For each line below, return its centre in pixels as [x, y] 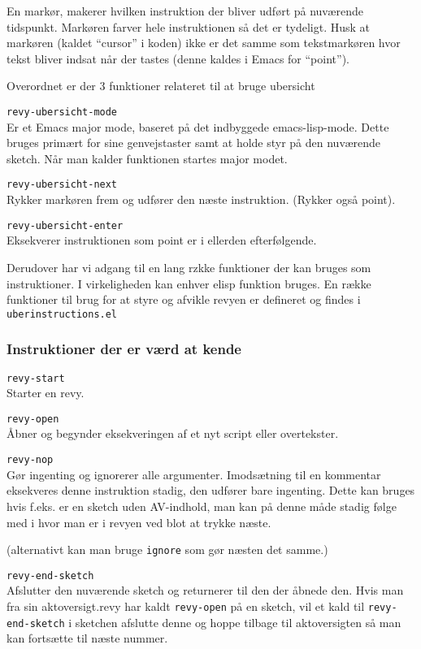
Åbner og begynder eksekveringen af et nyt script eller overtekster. [173, 433]
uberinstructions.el [62, 314]
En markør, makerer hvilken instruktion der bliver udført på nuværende [185, 11]
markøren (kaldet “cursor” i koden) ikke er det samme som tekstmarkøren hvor [204, 43]
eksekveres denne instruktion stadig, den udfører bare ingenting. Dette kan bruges [211, 490]
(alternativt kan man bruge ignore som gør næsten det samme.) [167, 549]
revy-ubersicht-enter [65, 225]
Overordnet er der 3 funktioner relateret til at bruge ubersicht [161, 86]
